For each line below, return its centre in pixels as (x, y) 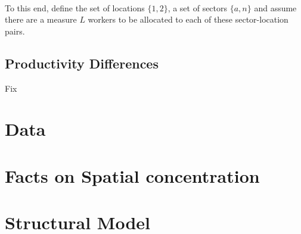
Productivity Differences (82, 63)
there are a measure (41, 19)
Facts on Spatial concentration (132, 175)
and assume (275, 7)
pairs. (15, 31)
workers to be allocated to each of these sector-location (188, 19)
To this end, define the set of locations (75, 7)
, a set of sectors (198, 7)
